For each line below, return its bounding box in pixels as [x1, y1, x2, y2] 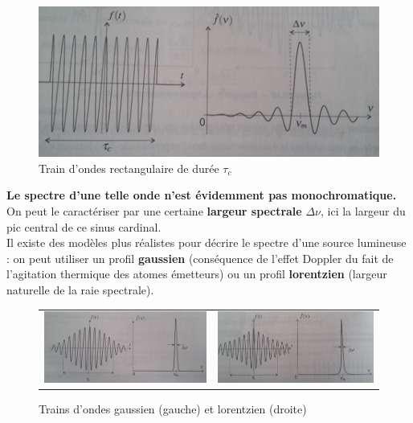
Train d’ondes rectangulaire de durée [39, 159, 219, 176]
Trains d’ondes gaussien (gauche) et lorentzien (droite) [39, 400, 307, 417]
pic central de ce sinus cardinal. [6, 218, 162, 235]
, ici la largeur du [320, 202, 406, 219]
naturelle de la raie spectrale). [6, 281, 154, 298]
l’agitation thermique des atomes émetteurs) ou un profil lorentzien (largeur [6, 265, 387, 282]
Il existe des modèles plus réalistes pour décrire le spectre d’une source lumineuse [6, 234, 407, 251]
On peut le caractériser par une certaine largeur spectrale [6, 202, 302, 219]
